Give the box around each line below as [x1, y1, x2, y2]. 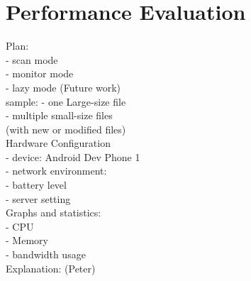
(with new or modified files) [6, 121, 126, 136]
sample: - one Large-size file [6, 94, 126, 109]
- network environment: [6, 163, 107, 178]
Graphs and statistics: [6, 205, 101, 220]
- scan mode [6, 52, 58, 67]
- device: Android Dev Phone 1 [6, 149, 140, 164]
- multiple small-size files [6, 108, 113, 123]
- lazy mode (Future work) [6, 79, 121, 94]
